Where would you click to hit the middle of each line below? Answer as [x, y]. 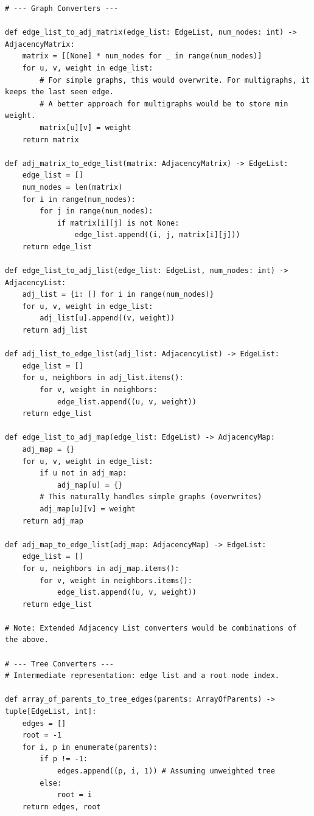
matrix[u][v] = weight [85, 127]
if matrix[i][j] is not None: [118, 223]
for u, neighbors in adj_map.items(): [101, 568]
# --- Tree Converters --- [59, 664]
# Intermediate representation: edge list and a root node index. [142, 676]
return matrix [51, 140]
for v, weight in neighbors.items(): [116, 580]
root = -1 [42, 735]
